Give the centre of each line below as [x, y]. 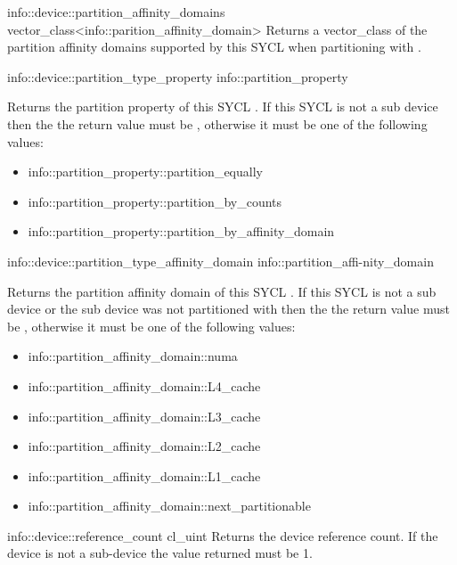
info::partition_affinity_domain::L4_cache [144, 385]
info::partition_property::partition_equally [145, 172]
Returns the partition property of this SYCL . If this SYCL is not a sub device [223, 106]
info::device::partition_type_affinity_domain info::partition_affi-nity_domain [220, 261]
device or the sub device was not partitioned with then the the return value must [228, 309]
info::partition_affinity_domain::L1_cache [144, 475]
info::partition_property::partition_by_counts [155, 201]
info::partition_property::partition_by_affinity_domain [181, 231]
